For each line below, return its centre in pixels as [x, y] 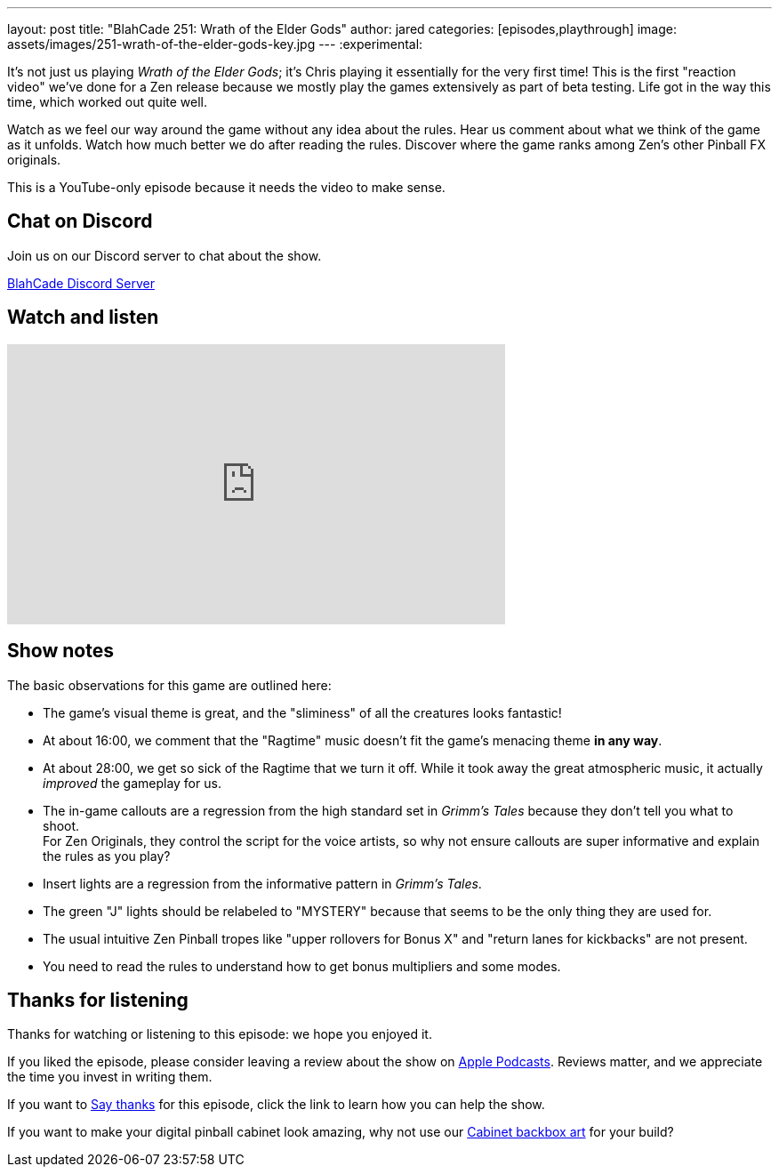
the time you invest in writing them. [110, 1077]
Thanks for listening [98, 1000]
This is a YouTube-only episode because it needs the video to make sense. [226, 187]
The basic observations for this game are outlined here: [169, 685]
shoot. [61, 825]
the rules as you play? [107, 856]
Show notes [60, 651]
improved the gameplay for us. [132, 783]
